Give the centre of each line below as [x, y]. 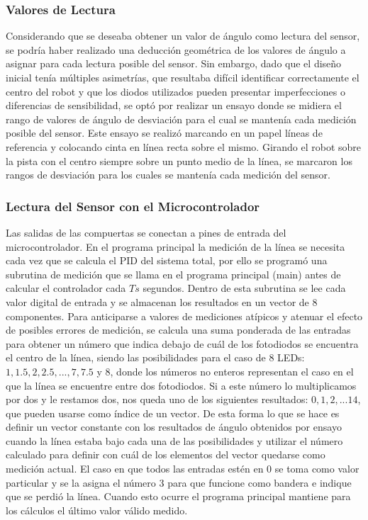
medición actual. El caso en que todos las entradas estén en [135, 469]
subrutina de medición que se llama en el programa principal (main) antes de [173, 274]
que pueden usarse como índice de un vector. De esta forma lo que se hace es [173, 413]
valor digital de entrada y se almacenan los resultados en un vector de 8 [162, 301]
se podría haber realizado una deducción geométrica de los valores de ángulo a [176, 49]
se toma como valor [317, 469]
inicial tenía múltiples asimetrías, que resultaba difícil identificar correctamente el [183, 77]
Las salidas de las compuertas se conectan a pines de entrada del [146, 232]
